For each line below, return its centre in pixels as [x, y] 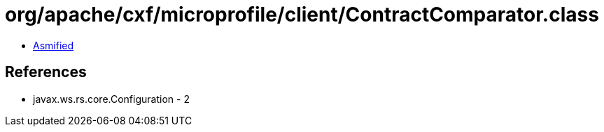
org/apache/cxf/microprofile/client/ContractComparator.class [302, 15]
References [46, 72]
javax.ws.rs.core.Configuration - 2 [111, 99]
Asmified [54, 45]
